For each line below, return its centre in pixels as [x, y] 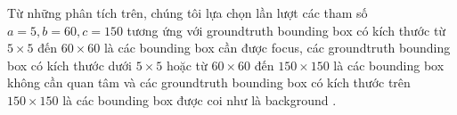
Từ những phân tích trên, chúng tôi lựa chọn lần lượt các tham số [188, 12]
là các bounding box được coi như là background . [200, 99]
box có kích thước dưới [70, 65]
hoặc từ [187, 65]
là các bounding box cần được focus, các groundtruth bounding [277, 48]
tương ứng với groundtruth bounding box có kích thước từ [286, 30]
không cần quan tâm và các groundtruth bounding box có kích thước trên [209, 82]
